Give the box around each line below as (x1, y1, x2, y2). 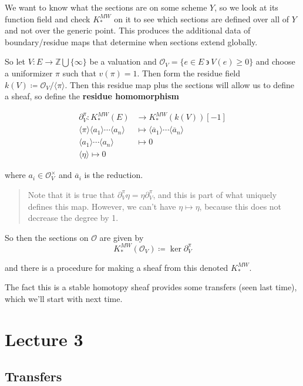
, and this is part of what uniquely (153, 188, 277, 200)
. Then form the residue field (137, 66, 241, 79)
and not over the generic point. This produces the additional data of (5, 24, 251, 36)
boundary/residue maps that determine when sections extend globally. (5, 35, 258, 48)
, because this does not (199, 200, 282, 212)
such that (62, 66, 96, 79)
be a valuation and (89, 55, 157, 68)
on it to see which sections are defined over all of (114, 12, 289, 25)
